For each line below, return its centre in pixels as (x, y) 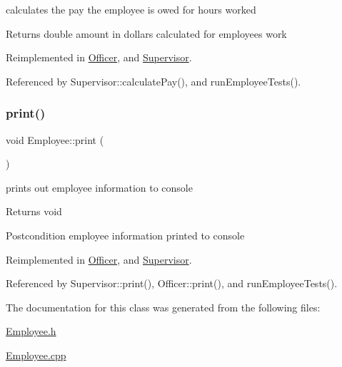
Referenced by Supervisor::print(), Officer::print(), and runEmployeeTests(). (172, 283)
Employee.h (31, 331)
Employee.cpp (36, 355)
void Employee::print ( (55, 139)
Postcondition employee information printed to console (125, 235)
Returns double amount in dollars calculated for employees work (146, 33)
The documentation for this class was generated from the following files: (163, 307)
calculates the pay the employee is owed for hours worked (131, 9)
